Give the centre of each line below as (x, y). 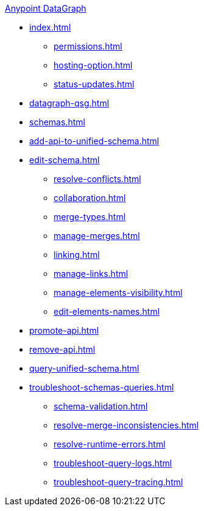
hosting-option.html (93, 65)
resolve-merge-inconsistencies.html (126, 425)
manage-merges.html (97, 236)
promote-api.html (64, 330)
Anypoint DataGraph (46, 8)
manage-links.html (91, 274)
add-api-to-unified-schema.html (94, 141)
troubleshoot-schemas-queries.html (102, 387)
